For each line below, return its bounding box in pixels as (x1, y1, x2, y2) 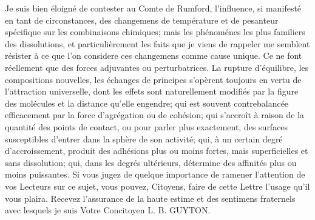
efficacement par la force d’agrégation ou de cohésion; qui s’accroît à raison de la (5, 108, 305, 121)
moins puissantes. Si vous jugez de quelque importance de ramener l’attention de (5, 168, 305, 181)
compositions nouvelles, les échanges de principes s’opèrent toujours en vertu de (5, 73, 302, 85)
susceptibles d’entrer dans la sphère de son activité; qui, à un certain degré (5, 132, 283, 145)
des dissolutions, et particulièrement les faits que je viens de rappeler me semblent (5, 37, 310, 50)
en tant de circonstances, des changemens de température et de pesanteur (5, 13, 279, 26)
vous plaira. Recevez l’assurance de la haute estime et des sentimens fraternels (5, 192, 296, 204)
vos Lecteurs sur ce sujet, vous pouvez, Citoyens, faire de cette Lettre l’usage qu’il (5, 179, 310, 192)
